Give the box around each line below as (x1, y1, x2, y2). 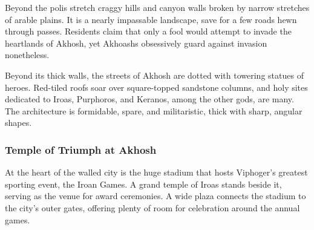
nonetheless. (5, 48, 50, 61)
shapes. (5, 116, 32, 129)
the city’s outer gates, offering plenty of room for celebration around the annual (5, 201, 300, 214)
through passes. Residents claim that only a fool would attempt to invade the (5, 25, 292, 38)
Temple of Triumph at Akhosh (5, 142, 157, 157)
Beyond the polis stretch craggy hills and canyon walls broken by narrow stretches (5, 1, 310, 13)
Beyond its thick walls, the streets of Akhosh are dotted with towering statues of (5, 68, 304, 81)
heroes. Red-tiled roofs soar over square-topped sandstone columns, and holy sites (5, 80, 308, 93)
